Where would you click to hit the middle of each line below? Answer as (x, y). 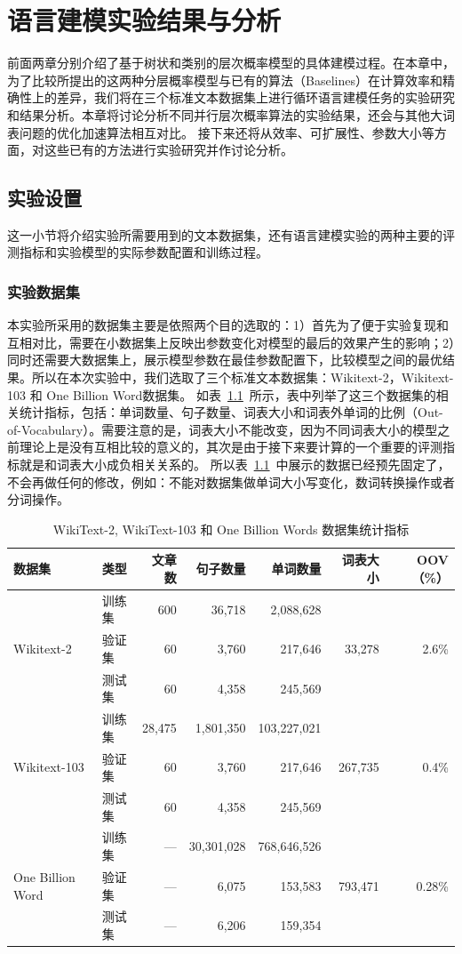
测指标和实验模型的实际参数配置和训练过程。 (138, 252)
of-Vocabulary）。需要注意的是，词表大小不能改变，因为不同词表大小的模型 (223, 429)
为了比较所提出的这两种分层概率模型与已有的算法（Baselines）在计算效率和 (225, 80)
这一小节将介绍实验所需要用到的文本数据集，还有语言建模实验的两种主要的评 (231, 234)
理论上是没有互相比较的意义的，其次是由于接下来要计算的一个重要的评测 (231, 447)
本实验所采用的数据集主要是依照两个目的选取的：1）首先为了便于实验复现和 (228, 325)
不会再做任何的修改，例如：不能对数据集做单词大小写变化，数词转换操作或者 (231, 481)
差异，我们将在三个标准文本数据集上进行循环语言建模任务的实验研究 (255, 97)
